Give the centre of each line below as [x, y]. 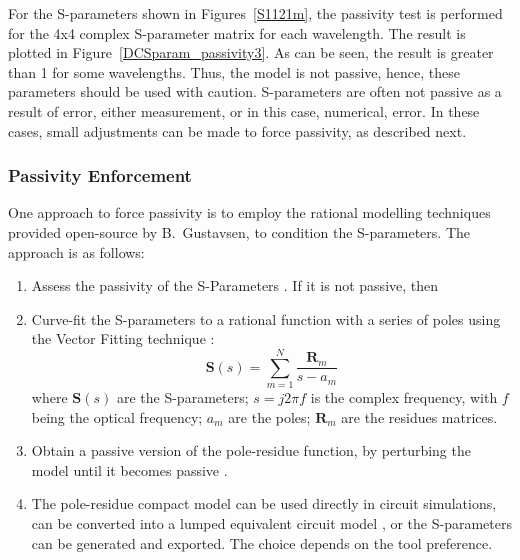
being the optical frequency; [117, 416]
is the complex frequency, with [404, 397]
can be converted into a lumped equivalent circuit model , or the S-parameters [271, 523]
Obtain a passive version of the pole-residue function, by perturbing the [251, 450]
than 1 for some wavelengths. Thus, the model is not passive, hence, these [234, 71]
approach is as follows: [76, 251]
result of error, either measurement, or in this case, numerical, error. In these [244, 110]
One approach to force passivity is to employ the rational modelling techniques [249, 212]
